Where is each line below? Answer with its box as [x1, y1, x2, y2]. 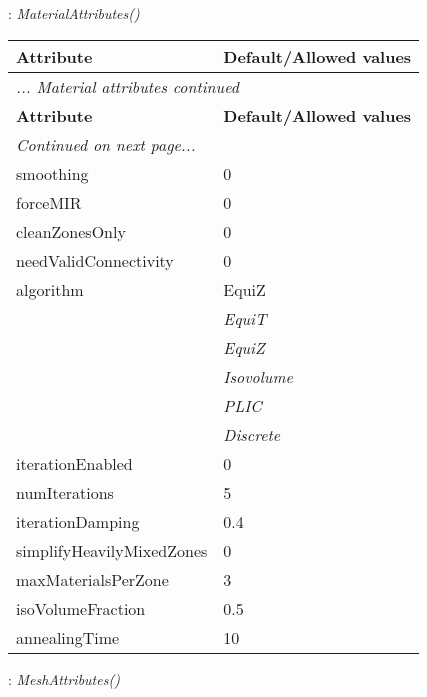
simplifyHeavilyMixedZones [16, 538, 208, 562]
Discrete [223, 422, 281, 446]
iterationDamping [16, 509, 140, 533]
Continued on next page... [16, 132, 196, 156]
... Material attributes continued [16, 74, 239, 98]
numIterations [16, 480, 114, 504]
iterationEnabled [16, 451, 133, 475]
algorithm [16, 277, 84, 301]
